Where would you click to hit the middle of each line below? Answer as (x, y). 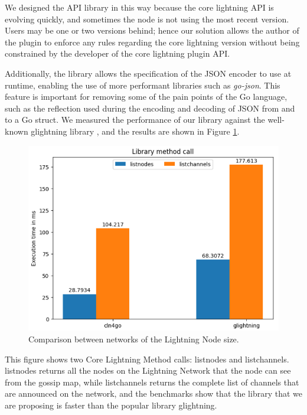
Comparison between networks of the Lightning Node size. (134, 339)
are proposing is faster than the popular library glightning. (111, 405)
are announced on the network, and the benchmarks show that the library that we (153, 393)
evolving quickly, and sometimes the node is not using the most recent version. (147, 19)
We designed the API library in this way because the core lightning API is (139, 7)
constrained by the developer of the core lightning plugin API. (117, 53)
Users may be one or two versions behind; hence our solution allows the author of (152, 30)
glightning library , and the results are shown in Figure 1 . (135, 131)
